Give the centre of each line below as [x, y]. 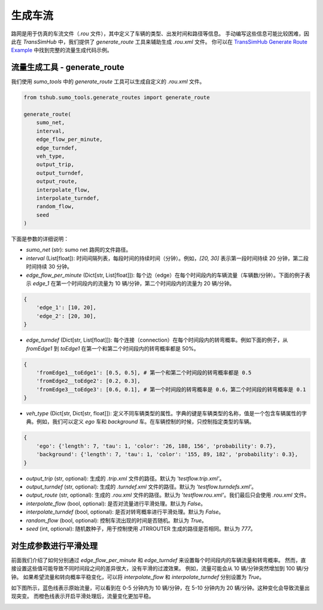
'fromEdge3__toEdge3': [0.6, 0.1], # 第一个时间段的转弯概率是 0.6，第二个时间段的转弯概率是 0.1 [171, 389]
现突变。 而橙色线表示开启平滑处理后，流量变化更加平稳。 [83, 596]
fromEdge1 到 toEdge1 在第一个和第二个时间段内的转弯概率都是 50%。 [113, 348]
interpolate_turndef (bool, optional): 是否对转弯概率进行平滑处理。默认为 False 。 [125, 512]
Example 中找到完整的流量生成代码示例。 [62, 50]
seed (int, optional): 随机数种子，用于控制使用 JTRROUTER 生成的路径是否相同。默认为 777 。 [141, 529]
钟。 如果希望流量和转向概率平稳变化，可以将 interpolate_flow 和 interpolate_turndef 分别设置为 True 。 [138, 577]
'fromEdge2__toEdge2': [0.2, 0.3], [88, 381]
